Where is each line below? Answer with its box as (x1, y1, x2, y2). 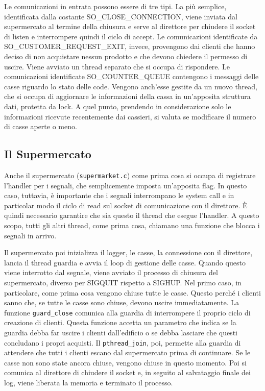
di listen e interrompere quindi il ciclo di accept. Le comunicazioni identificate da (4, 31, 258, 41)
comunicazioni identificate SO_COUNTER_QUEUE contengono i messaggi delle (4, 71, 259, 82)
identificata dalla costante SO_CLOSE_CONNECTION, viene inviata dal (4, 11, 237, 21)
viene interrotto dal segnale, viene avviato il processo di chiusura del (4, 267, 218, 278)
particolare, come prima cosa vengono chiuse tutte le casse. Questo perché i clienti (4, 287, 261, 298)
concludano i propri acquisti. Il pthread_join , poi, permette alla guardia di (4, 337, 241, 348)
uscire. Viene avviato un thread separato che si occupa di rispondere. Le (4, 61, 230, 71)
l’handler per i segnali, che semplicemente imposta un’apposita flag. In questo (4, 180, 247, 190)
